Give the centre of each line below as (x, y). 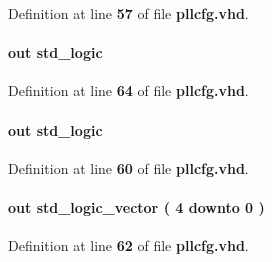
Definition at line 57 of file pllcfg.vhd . (128, 13)
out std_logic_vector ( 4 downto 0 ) (136, 206)
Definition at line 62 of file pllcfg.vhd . (128, 245)
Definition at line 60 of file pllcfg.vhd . (128, 167)
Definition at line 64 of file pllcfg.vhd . (128, 90)
